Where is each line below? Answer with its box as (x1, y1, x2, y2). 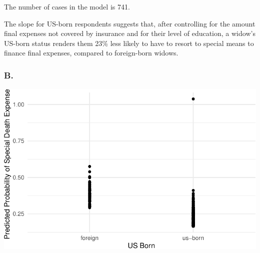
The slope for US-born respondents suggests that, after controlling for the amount (4, 18, 255, 28)
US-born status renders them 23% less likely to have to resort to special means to (4, 37, 254, 48)
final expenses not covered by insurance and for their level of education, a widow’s (4, 28, 255, 38)
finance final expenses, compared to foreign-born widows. (4, 47, 178, 58)
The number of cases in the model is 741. (4, 1, 130, 11)
